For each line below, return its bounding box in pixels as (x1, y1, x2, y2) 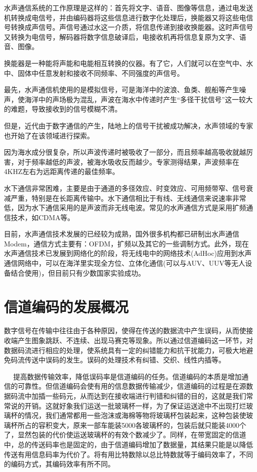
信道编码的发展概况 (4, 296, 129, 317)
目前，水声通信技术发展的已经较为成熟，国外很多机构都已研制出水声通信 (4, 229, 239, 239)
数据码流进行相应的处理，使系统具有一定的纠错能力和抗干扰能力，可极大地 (4, 345, 246, 355)
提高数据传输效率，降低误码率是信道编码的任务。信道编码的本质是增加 (13, 371, 242, 381)
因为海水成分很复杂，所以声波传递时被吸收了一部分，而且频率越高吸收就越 (4, 147, 246, 157)
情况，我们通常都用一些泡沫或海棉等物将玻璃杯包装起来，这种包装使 (24, 410, 246, 420)
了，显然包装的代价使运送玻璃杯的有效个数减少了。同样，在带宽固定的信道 (4, 429, 246, 440)
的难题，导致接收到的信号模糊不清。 (4, 104, 122, 114)
